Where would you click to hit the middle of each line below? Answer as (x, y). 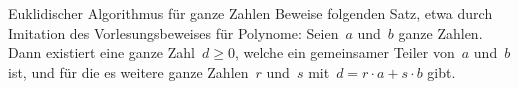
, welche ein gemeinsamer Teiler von (344, 52)
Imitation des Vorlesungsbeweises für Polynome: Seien (173, 32)
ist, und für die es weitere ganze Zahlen (128, 71)
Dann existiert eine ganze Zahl (101, 52)
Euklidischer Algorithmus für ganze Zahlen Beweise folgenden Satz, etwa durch (250, 13)
